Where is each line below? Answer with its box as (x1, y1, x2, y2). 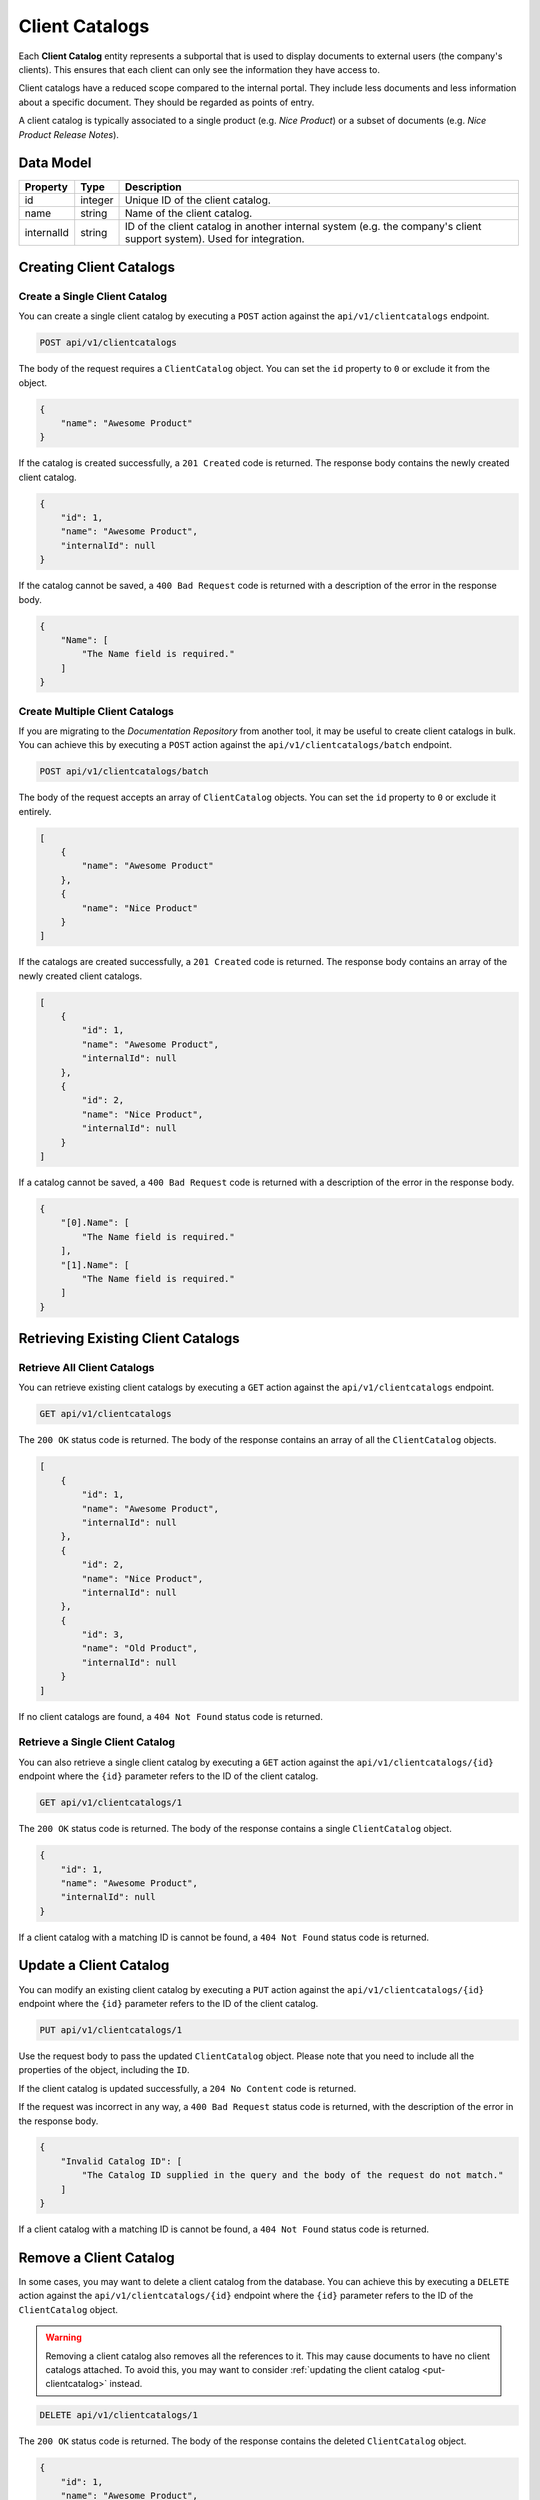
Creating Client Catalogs (18, 258, 175, 275)
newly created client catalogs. (18, 970, 143, 982)
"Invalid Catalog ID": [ (60, 2155, 183, 2167)
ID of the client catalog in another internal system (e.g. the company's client (125, 220, 482, 234)
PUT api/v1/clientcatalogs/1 (39, 2024, 183, 2035)
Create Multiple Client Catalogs (18, 704, 175, 718)
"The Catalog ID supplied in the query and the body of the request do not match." (81, 2170, 504, 2181)
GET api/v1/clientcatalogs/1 (39, 1797, 183, 1809)
